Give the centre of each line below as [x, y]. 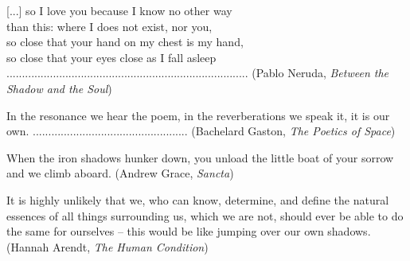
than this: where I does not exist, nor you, [109, 26]
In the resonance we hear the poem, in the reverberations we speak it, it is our [198, 115]
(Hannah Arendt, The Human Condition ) [107, 246]
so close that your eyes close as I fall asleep [111, 57]
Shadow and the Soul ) [59, 88]
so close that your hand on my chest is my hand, [125, 42]
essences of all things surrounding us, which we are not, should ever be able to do [205, 215]
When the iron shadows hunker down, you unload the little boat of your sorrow [200, 157]
